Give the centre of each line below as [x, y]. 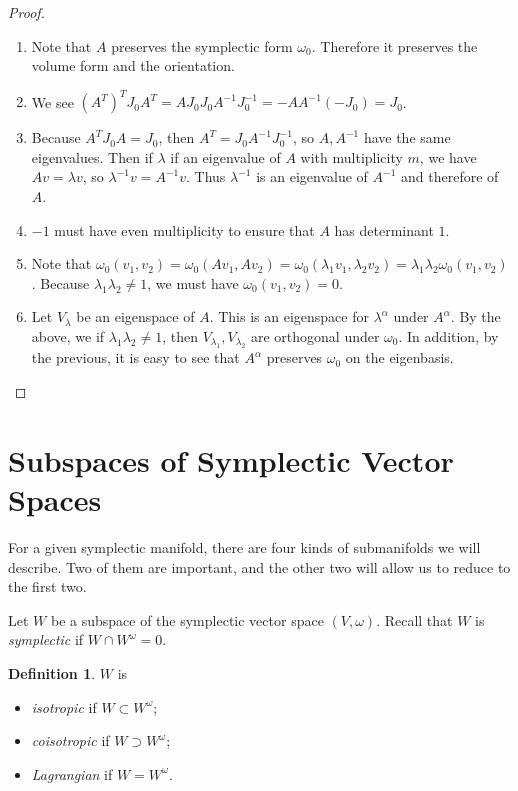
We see [52, 101]
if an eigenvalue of [225, 156]
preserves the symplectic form [202, 45]
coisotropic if [70, 740]
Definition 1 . [52, 672]
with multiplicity [351, 156]
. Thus [206, 176]
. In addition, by [448, 336]
